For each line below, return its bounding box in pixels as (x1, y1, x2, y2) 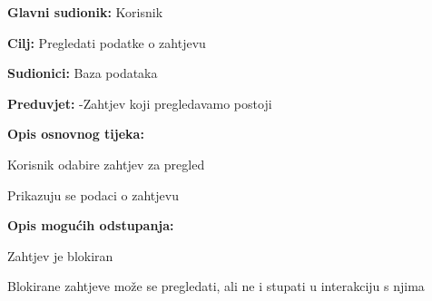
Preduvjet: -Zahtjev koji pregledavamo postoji (7, 93, 272, 112)
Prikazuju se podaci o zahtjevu (7, 185, 179, 204)
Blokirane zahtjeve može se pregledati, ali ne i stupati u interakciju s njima (7, 277, 425, 296)
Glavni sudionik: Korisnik (7, 3, 163, 21)
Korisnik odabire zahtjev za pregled (7, 154, 205, 173)
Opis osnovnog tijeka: (7, 124, 144, 143)
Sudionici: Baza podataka (7, 63, 158, 83)
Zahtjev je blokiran (7, 246, 113, 265)
